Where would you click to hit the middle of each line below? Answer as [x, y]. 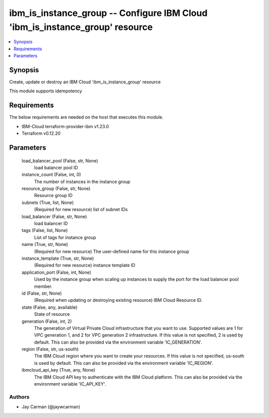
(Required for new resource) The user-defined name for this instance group [112, 251]
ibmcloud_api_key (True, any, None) [59, 370]
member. [43, 286]
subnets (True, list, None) [48, 203]
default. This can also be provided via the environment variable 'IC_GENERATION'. [118, 342]
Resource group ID [53, 196]
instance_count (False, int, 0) [51, 175]
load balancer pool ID [56, 168]
